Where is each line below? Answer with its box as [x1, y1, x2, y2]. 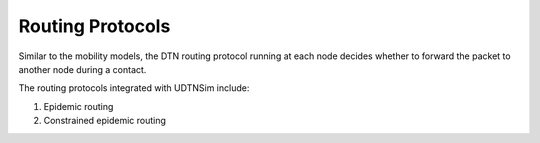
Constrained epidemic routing [43, 115, 167, 127]
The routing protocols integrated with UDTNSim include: [18, 82, 250, 94]
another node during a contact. [18, 63, 147, 75]
